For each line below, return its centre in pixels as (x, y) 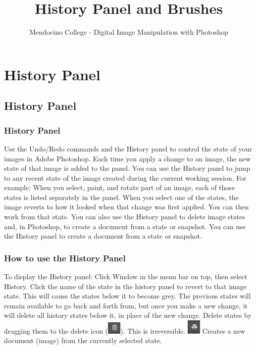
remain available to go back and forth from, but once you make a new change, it (126, 305)
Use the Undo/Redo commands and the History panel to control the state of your (128, 148)
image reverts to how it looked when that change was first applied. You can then (127, 207)
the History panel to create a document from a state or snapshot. (103, 236)
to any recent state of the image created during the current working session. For (125, 177)
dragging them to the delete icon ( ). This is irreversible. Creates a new (125, 330)
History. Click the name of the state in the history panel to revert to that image (125, 286)
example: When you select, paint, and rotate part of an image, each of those (120, 187)
